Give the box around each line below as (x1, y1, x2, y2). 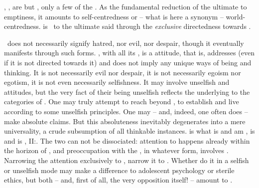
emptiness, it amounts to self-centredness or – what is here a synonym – (4, 11, 224, 21)
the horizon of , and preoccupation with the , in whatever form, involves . (4, 145, 229, 156)
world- (226, 11, 246, 21)
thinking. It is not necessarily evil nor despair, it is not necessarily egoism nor (4, 67, 241, 77)
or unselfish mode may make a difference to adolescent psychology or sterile (4, 165, 235, 175)
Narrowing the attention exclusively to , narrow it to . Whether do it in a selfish (4, 155, 249, 165)
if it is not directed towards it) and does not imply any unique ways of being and (4, 57, 252, 67)
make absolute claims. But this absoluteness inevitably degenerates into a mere (4, 116, 246, 126)
